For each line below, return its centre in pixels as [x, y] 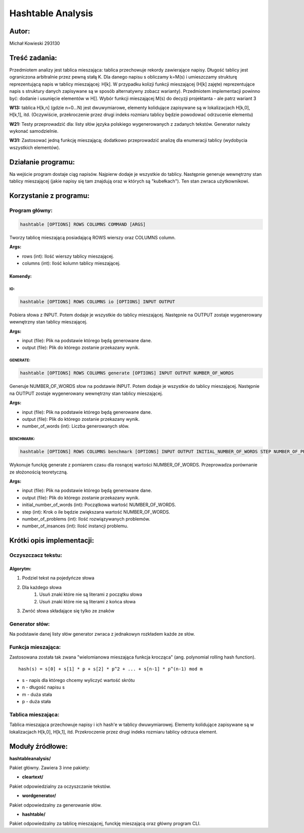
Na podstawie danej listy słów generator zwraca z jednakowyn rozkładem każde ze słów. [102, 634]
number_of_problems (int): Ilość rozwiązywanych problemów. [86, 519]
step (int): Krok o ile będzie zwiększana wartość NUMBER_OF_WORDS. [96, 512]
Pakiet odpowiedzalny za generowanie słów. [56, 805]
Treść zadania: [33, 58]
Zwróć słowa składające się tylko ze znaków [68, 610]
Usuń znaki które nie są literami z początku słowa [91, 594]
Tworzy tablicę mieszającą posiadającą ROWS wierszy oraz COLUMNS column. [92, 237]
